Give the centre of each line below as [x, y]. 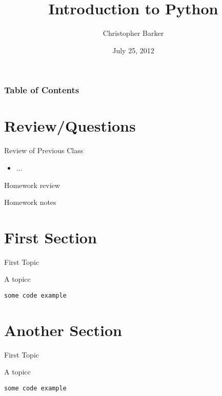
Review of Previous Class [44, 150]
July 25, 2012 [133, 50]
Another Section [63, 330]
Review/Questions [70, 126]
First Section [51, 237]
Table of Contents [42, 90]
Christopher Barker [133, 33]
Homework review [32, 185]
